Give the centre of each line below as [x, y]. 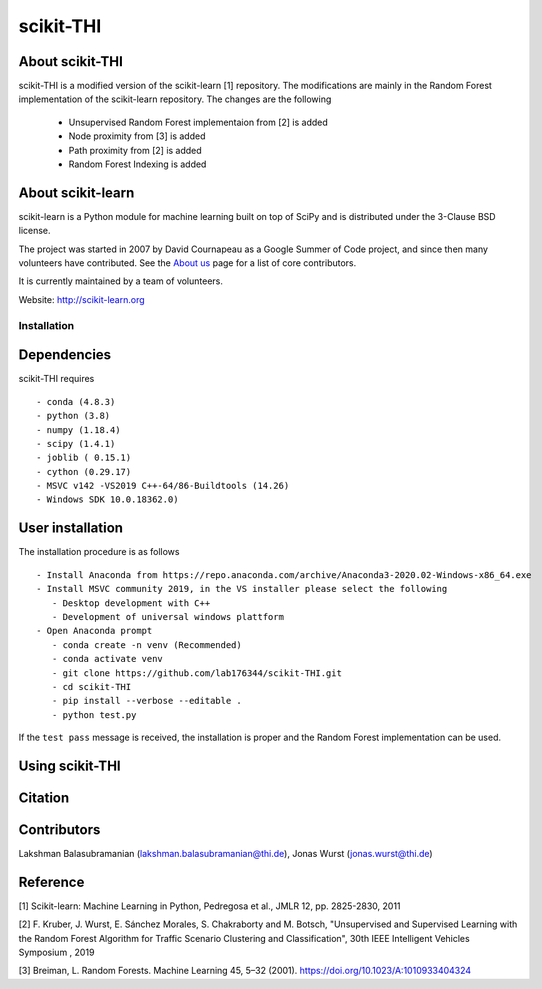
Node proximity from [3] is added [137, 136]
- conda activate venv [107, 659]
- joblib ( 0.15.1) [84, 458]
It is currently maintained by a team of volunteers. [121, 281]
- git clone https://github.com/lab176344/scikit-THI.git [196, 673]
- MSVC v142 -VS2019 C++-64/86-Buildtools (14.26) [163, 486]
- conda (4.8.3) [76, 401]
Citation [44, 797]
